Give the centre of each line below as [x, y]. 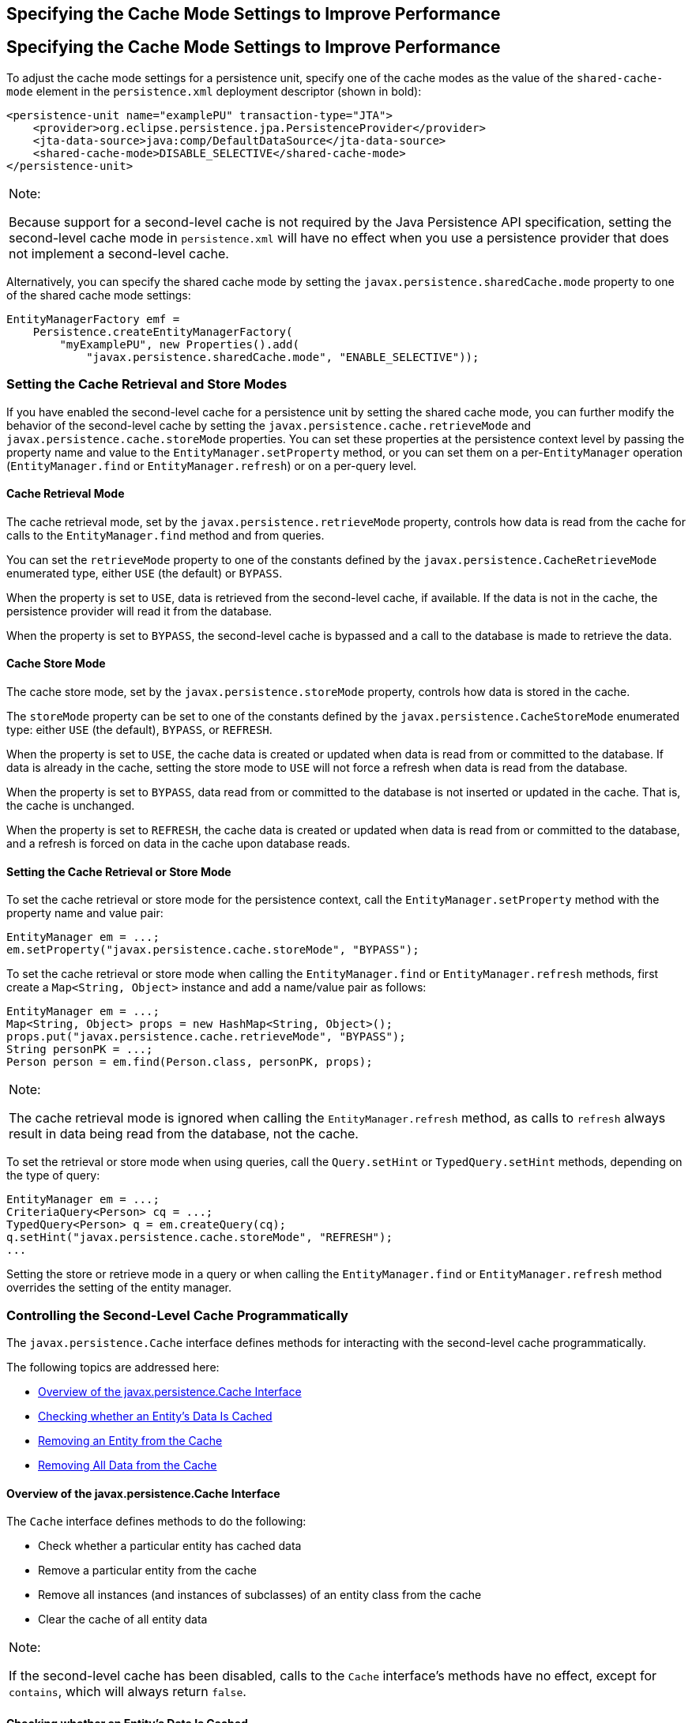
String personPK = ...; [80, 1050]
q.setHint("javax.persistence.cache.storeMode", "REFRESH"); [199, 1238]
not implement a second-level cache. [119, 253]
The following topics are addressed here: [113, 1367]
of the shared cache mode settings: [99, 295]
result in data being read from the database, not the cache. [184, 1134]
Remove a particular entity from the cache [147, 1571]
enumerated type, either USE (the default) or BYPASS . [145, 573]
